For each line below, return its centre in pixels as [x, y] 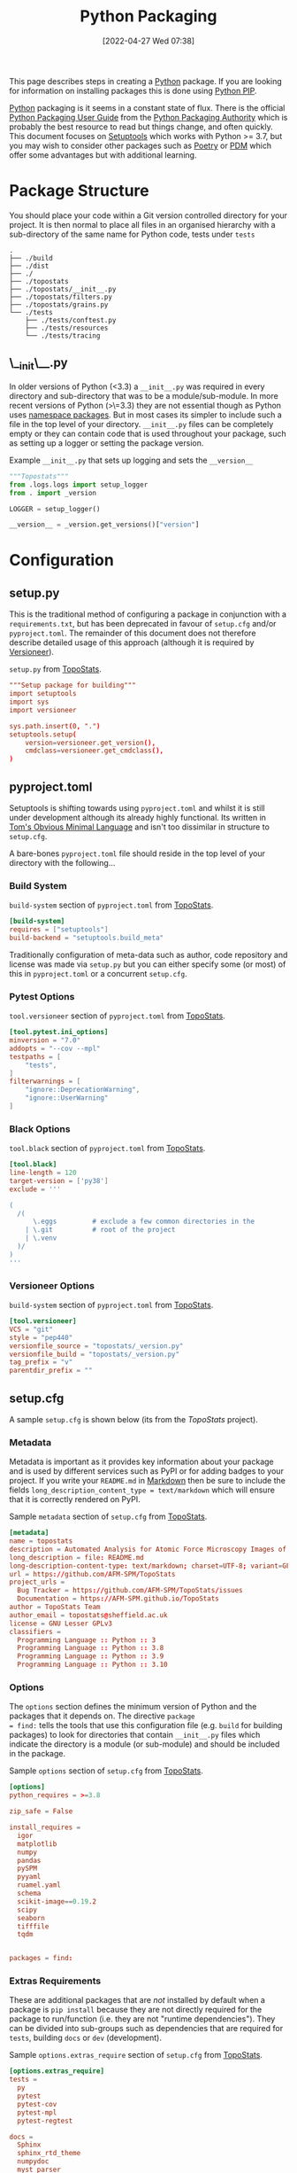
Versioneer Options [52, 1285]
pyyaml [29, 1877]
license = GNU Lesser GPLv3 [61, 1624]
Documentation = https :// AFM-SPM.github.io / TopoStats [118, 1599]
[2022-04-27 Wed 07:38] [148, 41]
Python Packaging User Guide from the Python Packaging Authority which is [148, 117]
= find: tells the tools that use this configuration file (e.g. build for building [146, 1725]
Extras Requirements [55, 1981]
